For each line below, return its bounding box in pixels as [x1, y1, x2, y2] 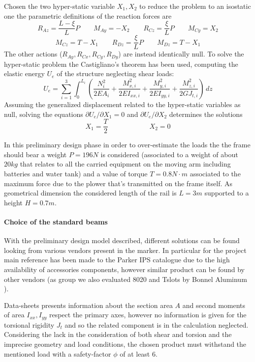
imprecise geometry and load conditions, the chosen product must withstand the [4, 338, 247, 349]
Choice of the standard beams [4, 216, 108, 226]
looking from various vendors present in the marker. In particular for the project [4, 245, 247, 255]
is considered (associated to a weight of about [100, 149, 238, 159]
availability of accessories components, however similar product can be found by [4, 264, 245, 274]
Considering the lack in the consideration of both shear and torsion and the [4, 329, 232, 339]
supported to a [204, 188, 249, 198]
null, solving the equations [4, 109, 83, 119]
